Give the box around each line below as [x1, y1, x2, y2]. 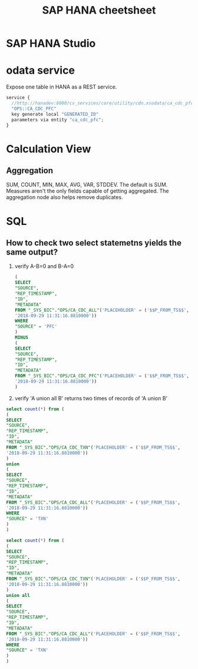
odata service [6, 64, 75, 77]
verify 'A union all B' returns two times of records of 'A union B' [14, 394, 168, 402]
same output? [6, 247, 58, 257]
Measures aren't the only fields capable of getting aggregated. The [6, 187, 169, 195]
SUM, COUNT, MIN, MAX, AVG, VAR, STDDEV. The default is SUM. [6, 181, 168, 188]
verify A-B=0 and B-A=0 [14, 263, 74, 270]
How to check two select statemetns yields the [6, 237, 181, 248]
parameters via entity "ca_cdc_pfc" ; [11, 116, 104, 123]
